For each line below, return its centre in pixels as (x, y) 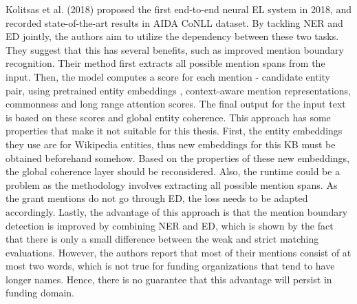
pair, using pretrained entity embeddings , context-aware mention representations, (178, 90)
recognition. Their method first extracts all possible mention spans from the (165, 63)
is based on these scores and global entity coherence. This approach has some (168, 117)
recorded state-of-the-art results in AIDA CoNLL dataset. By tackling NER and (174, 22)
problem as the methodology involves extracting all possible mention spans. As (172, 184)
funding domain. (40, 293)
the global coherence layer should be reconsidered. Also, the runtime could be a (173, 171)
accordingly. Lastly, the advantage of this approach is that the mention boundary (177, 211)
